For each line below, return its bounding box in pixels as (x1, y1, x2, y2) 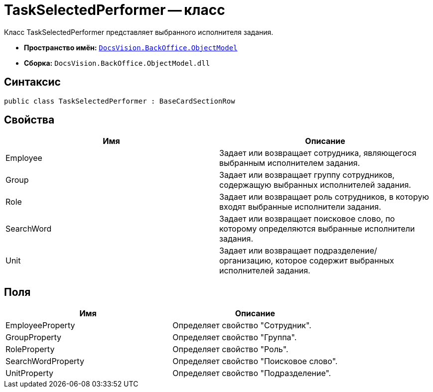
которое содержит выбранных (275, 256, 394, 266)
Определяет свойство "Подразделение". (172, 368, 331, 379)
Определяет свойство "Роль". (172, 344, 289, 355)
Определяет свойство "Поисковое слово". (172, 356, 338, 367)
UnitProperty (5, 368, 53, 379)
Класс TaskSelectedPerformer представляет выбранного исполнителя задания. (4, 27, 274, 36)
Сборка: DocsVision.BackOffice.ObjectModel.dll (24, 58, 210, 67)
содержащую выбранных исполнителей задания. (219, 180, 411, 190)
